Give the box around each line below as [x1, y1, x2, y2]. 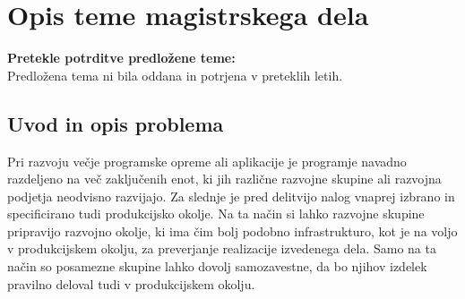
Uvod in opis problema [7, 109, 224, 137]
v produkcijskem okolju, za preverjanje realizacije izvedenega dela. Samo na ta [7, 239, 436, 258]
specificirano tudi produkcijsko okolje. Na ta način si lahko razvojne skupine [7, 204, 425, 223]
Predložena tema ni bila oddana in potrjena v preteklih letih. [7, 65, 343, 84]
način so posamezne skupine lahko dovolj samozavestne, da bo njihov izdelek [7, 257, 427, 276]
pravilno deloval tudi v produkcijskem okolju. [7, 274, 255, 293]
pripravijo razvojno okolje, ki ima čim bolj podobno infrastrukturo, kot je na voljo [7, 221, 458, 240]
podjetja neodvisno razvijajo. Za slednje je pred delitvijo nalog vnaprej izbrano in [7, 186, 455, 205]
